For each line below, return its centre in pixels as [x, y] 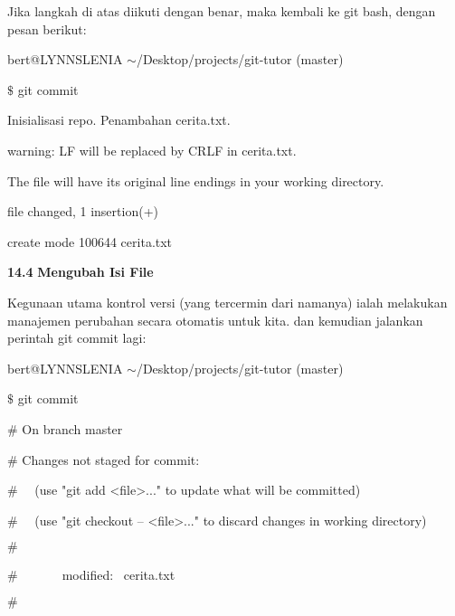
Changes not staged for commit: [111, 459]
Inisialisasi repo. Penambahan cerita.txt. [119, 120]
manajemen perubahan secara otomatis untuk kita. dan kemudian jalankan [215, 320]
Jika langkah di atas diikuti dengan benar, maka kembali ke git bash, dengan [222, 11]
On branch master [72, 428]
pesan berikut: [47, 28]
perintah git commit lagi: [77, 338]
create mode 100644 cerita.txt [90, 241]
